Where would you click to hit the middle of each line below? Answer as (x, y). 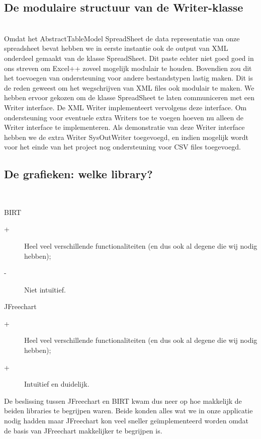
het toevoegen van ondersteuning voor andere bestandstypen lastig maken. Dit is (128, 78)
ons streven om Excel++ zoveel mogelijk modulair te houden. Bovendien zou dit (128, 68)
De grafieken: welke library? (78, 174)
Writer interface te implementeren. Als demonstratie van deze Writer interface (124, 127)
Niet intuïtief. (45, 289)
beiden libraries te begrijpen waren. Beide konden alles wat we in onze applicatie (128, 411)
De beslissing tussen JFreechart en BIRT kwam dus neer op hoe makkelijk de (123, 400)
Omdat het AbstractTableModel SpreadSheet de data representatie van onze (122, 38)
